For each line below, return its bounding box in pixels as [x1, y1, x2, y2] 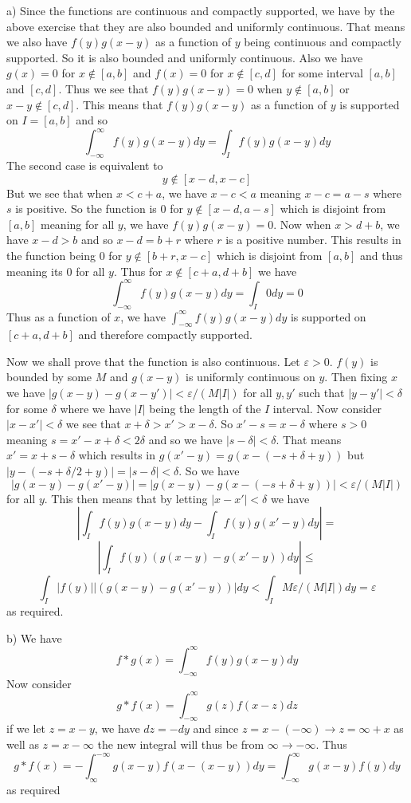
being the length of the [149, 400, 261, 416]
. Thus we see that [58, 80, 149, 96]
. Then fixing [324, 368, 388, 385]
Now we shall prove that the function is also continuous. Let [6, 352, 300, 369]
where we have [60, 400, 131, 416]
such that [299, 384, 345, 401]
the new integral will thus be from [97, 736, 264, 752]
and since [193, 720, 239, 737]
